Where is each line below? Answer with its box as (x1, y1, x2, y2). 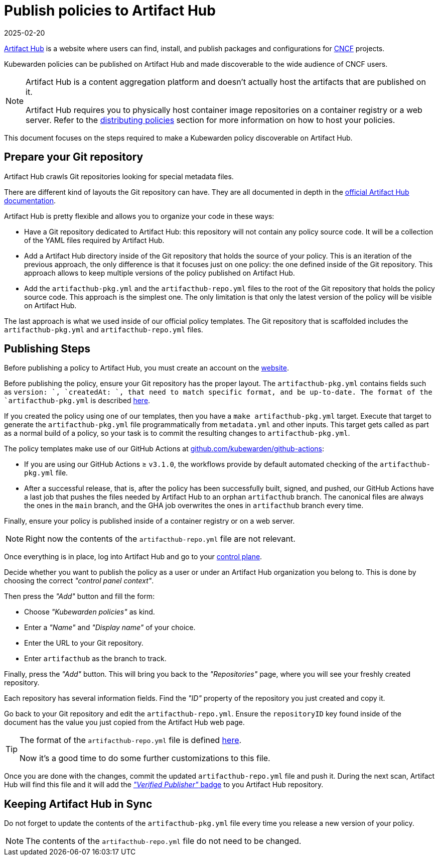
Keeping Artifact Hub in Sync (4, 797, 153, 810)
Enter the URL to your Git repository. (24, 639, 143, 648)
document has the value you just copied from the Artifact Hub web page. (4, 718, 245, 727)
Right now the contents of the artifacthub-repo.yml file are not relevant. (26, 534, 296, 544)
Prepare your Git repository (4, 151, 143, 164)
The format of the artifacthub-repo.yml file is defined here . (20, 735, 242, 746)
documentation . (4, 196, 56, 205)
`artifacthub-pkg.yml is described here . (4, 396, 151, 405)
